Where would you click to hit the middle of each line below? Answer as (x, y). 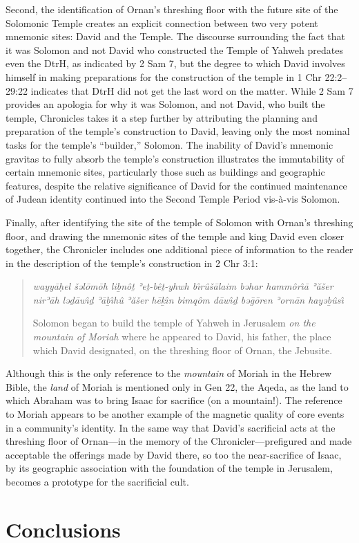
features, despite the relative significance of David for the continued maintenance (176, 185)
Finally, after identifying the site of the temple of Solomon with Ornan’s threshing (179, 222)
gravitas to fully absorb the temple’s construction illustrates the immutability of (175, 158)
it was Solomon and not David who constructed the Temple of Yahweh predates (174, 49)
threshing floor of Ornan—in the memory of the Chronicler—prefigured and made (179, 441)
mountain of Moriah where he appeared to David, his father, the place (182, 337)
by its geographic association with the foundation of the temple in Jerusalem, (169, 468)
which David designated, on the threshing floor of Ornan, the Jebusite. (183, 350)
